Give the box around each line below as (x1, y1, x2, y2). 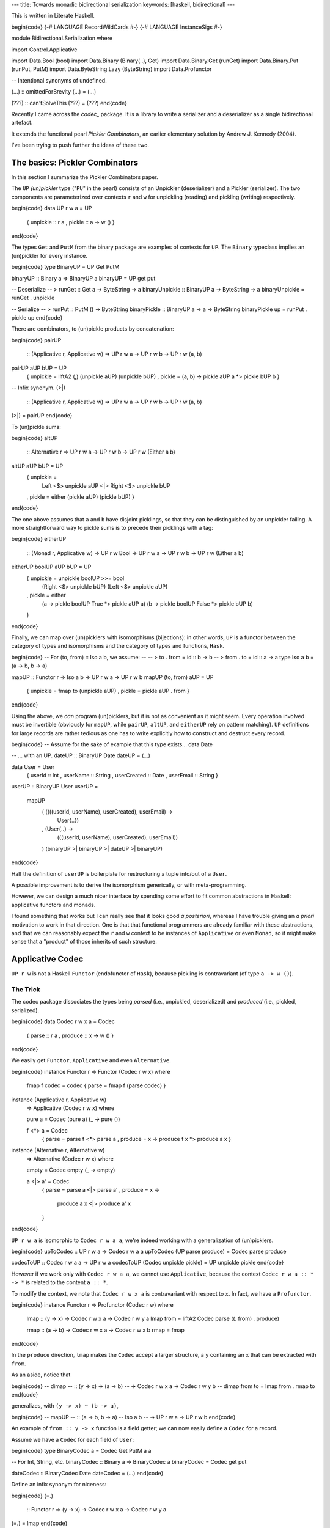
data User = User (11, 763, 55, 770)
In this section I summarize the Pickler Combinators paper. (11, 173, 158, 180)
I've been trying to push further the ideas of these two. (11, 141, 150, 149)
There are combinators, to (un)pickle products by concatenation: (11, 325, 174, 332)
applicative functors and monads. (11, 901, 96, 908)
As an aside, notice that (11, 1371, 71, 1378)
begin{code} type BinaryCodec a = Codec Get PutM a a (11, 1447, 152, 1454)
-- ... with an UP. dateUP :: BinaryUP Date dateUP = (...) (11, 752, 151, 759)
